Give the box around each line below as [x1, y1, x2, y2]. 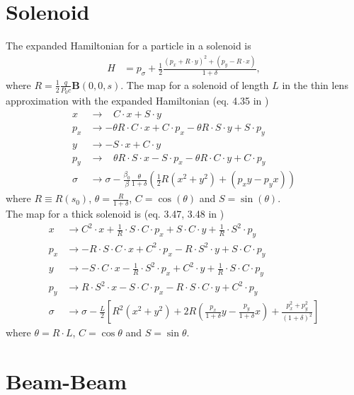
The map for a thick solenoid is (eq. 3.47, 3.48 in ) [6, 206, 224, 221]
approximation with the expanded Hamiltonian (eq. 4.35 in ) [6, 93, 269, 108]
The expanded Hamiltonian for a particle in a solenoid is [6, 38, 251, 53]
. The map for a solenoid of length [120, 77, 269, 92]
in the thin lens [282, 77, 348, 92]
